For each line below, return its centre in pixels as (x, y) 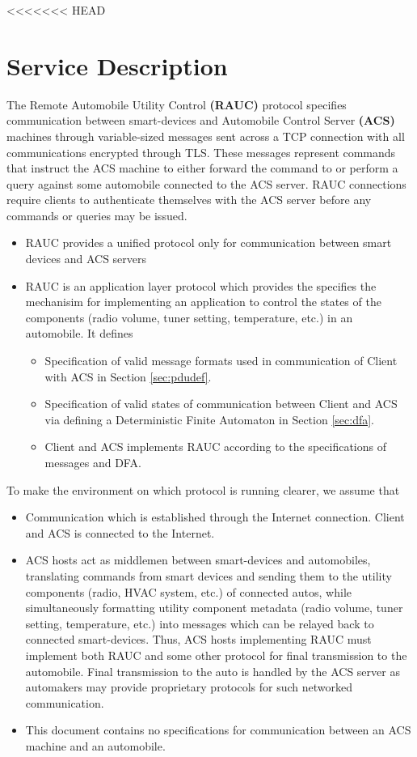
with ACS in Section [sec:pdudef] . (128, 376)
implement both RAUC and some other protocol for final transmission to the (216, 655)
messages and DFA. (93, 462)
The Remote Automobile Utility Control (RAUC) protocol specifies (177, 104)
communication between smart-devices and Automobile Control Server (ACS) (201, 120)
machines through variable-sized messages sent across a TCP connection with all (206, 136)
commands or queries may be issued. (97, 215)
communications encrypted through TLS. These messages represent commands (201, 152)
